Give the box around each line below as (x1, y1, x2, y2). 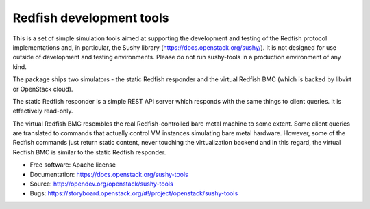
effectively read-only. (12, 107, 73, 115)
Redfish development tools (12, 10, 169, 25)
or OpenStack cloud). (12, 85, 73, 93)
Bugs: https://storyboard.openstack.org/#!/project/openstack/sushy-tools (29, 189, 238, 197)
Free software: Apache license (29, 161, 116, 169)
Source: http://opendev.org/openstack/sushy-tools (29, 180, 174, 188)
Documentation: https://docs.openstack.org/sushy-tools (29, 170, 188, 178)
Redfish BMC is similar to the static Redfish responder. (12, 148, 166, 156)
